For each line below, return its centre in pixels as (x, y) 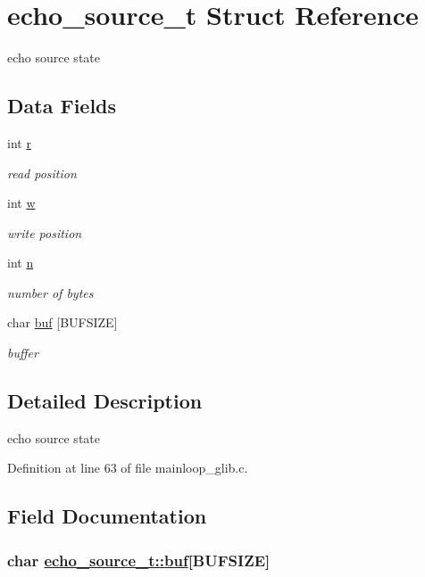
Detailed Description (105, 401)
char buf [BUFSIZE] (62, 322)
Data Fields (62, 106)
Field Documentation (107, 516)
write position (45, 232)
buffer (23, 353)
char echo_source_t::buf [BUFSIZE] (139, 560)
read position (42, 173)
